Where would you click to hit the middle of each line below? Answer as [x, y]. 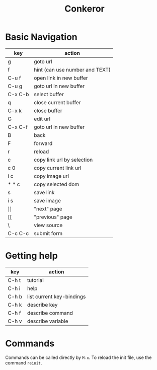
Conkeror [85, 9]
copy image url [51, 176]
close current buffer [57, 102]
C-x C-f [18, 127]
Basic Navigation [42, 37]
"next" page [48, 208]
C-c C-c [18, 233]
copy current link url [57, 168]
